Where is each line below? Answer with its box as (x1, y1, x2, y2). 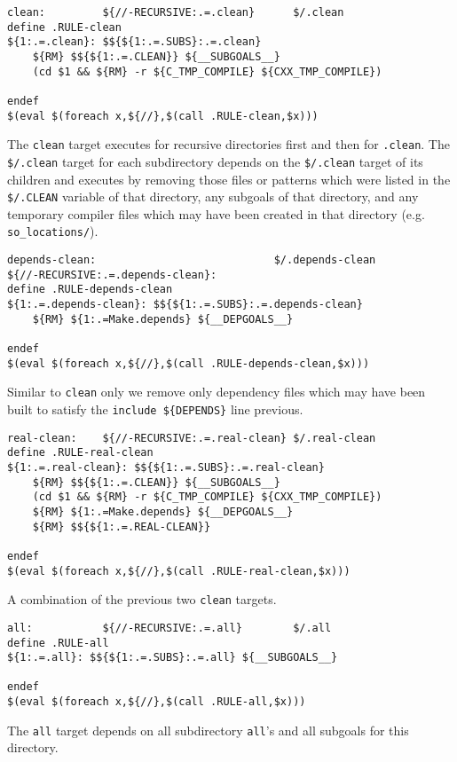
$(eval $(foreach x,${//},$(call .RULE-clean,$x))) (7, 109, 319, 122)
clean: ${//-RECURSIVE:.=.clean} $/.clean (7, 6, 344, 19)
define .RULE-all (7, 636, 109, 649)
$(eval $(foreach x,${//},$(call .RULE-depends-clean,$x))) (7, 357, 370, 370)
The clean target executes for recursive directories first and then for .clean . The (7, 135, 450, 153)
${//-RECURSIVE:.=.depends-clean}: (7, 268, 217, 281)
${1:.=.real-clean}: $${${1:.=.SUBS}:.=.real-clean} (7, 460, 325, 474)
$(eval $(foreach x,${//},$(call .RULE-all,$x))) (7, 695, 306, 709)
